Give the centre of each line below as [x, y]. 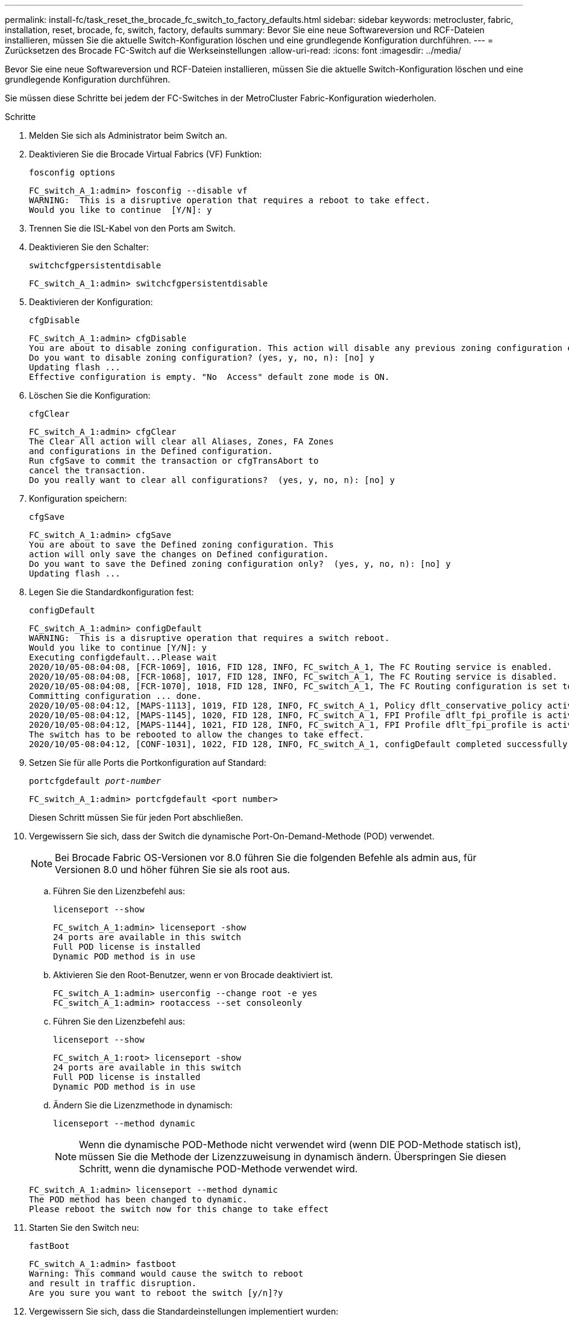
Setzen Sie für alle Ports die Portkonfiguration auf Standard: [148, 763]
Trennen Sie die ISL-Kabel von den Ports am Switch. [132, 228]
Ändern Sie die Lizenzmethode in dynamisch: [143, 1105]
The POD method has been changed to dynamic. [138, 1199]
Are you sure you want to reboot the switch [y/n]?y [156, 1293]
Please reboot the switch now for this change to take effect [179, 1209]
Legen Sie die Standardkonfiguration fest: [112, 592]
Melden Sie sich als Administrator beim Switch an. [128, 135]
